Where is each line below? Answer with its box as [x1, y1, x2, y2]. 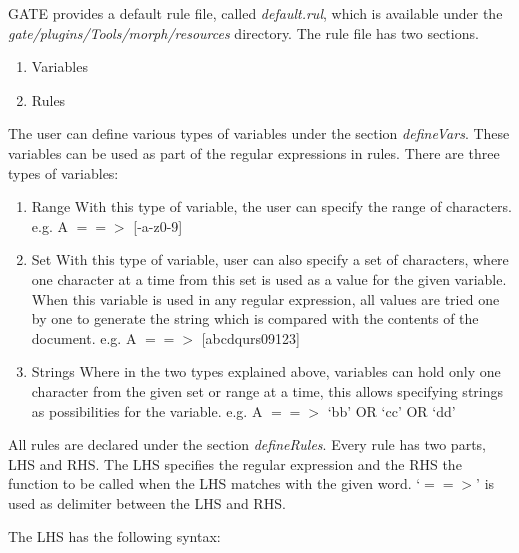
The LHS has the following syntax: [8, 526, 221, 547]
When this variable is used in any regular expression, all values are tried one [31, 288, 500, 309]
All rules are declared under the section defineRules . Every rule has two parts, [8, 434, 486, 455]
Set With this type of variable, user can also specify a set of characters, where [31, 249, 509, 270]
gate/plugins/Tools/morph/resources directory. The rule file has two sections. [8, 22, 479, 43]
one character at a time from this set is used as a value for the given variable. [31, 268, 507, 289]
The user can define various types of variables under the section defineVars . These [8, 123, 510, 144]
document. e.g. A [31, 327, 137, 348]
